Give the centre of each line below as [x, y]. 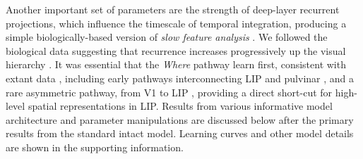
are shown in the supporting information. [95, 147]
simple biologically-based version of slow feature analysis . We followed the [167, 37]
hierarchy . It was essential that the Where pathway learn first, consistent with [176, 64]
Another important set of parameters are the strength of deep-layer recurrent [173, 9]
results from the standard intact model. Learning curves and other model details [180, 133]
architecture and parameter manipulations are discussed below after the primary [180, 119]
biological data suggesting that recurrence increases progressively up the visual [176, 50]
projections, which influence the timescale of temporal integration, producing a [176, 23]
